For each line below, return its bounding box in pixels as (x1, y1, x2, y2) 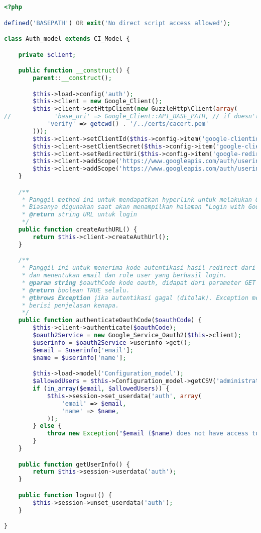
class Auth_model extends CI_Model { (4, 35, 130, 43)
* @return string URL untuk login (22, 211, 137, 218)
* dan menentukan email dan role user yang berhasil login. (22, 272, 227, 279)
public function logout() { (18, 491, 112, 499)
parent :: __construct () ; (33, 74, 112, 82)
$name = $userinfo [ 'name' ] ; (33, 354, 126, 361)
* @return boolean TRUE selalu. (22, 286, 130, 294)
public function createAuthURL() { (18, 226, 137, 234)
